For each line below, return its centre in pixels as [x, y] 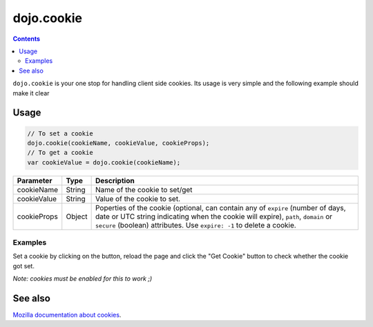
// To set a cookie [60, 133]
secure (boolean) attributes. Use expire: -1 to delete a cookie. [195, 225]
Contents [27, 39]
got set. [23, 265]
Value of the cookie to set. [138, 198]
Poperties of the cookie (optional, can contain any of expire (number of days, [220, 207]
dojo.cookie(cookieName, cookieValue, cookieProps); [118, 143]
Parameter [35, 180]
